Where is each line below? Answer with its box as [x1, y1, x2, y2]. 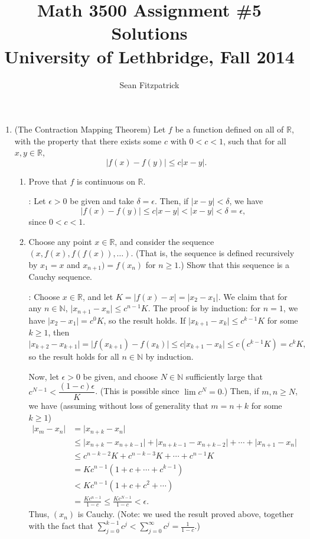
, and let [82, 290, 113, 302]
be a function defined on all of [175, 123, 284, 135]
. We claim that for [218, 290, 288, 302]
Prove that [28, 175, 67, 187]
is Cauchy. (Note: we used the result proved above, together [77, 508, 294, 520]
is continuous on [76, 175, 135, 187]
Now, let [28, 370, 59, 382]
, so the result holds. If [103, 314, 186, 326]
